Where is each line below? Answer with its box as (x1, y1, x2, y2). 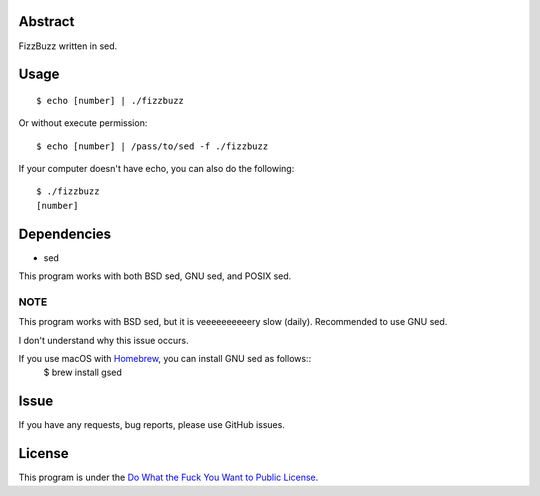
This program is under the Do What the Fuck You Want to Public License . (18, 471, 319, 484)
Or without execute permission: (18, 117, 148, 129)
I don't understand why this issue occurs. (18, 334, 189, 346)
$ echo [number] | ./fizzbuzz (36, 95, 185, 106)
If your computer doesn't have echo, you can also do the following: (18, 163, 295, 175)
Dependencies (18, 225, 112, 242)
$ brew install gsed (43, 366, 122, 379)
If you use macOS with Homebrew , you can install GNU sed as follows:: (18, 353, 312, 365)
